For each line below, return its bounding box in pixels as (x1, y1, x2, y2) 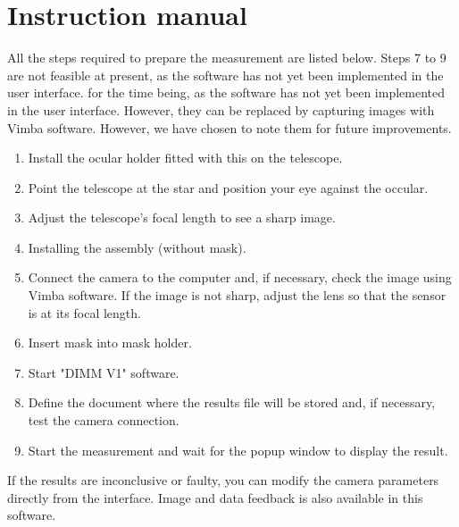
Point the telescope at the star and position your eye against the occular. (28, 178, 429, 197)
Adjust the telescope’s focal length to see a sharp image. (28, 208, 336, 227)
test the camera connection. (28, 411, 179, 430)
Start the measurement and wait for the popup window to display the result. (28, 440, 448, 459)
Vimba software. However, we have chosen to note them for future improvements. (7, 118, 452, 137)
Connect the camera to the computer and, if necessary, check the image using (28, 268, 452, 287)
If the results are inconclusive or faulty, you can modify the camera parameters (7, 471, 439, 489)
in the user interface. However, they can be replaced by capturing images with (7, 100, 435, 119)
